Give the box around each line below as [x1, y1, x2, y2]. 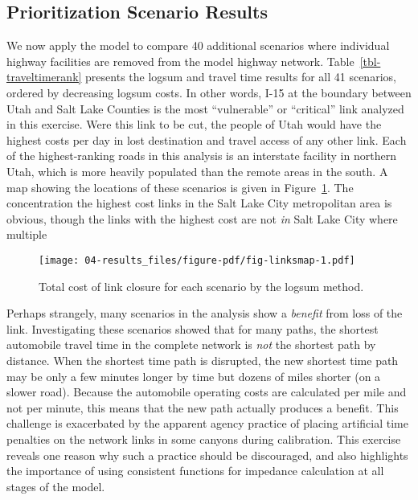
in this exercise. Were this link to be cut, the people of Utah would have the [6, 116, 382, 133]
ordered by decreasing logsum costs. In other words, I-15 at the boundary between [6, 84, 412, 100]
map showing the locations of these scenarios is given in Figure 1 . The [6, 178, 354, 195]
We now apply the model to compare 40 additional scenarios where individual [6, 37, 390, 54]
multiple [6, 226, 47, 243]
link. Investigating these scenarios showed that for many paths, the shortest [6, 320, 379, 337]
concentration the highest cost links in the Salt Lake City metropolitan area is [6, 195, 392, 211]
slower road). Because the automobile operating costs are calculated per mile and [6, 383, 407, 400]
